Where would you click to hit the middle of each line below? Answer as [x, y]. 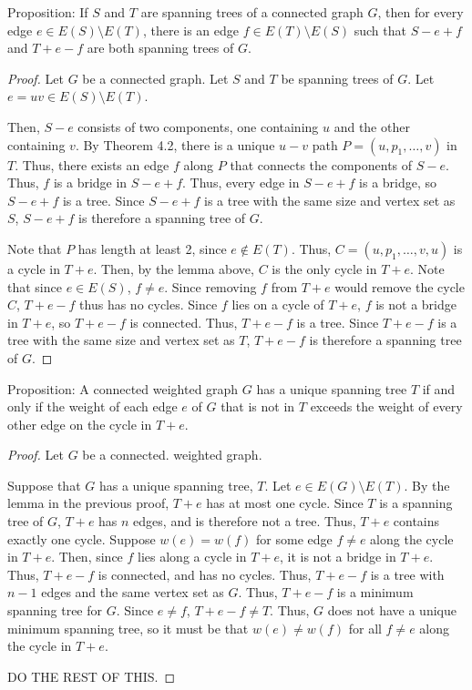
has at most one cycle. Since [285, 503]
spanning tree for [55, 610]
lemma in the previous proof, [88, 503]
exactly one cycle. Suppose [82, 538]
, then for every [421, 12]
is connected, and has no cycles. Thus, [205, 574]
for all [365, 628]
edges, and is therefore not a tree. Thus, [245, 521]
